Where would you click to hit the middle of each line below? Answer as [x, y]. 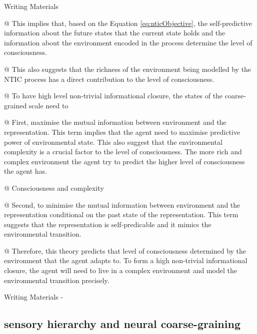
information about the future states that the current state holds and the [115, 33]
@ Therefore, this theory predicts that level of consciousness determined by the [125, 250]
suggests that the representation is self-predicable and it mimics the [108, 224]
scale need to [48, 105]
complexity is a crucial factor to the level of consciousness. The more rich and [123, 152]
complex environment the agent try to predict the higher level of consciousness [124, 161]
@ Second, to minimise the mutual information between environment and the [122, 204]
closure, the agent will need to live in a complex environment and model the [121, 270]
